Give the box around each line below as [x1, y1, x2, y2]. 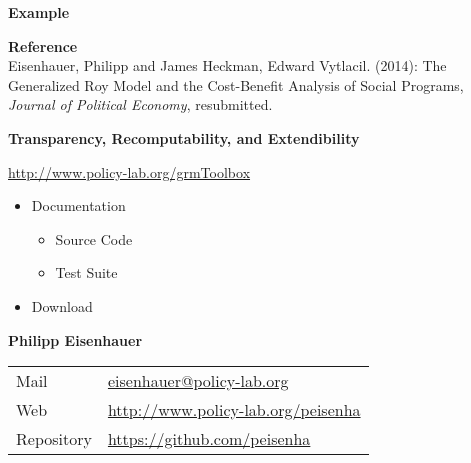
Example [8, 2, 70, 22]
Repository [16, 427, 92, 451]
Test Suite [55, 262, 118, 283]
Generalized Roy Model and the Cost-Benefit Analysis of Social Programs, [8, 74, 464, 95]
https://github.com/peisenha [107, 427, 311, 451]
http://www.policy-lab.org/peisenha [107, 398, 361, 422]
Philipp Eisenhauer [8, 329, 143, 350]
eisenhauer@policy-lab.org [107, 369, 289, 393]
